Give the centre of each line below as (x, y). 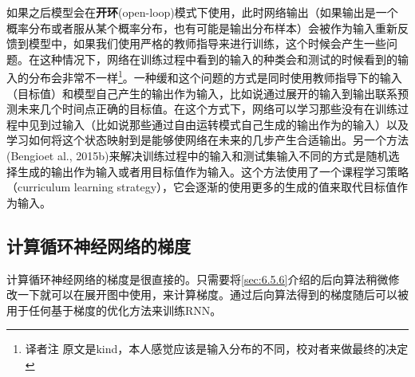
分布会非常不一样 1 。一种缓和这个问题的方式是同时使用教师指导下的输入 (215, 77)
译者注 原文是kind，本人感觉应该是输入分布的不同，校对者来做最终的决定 (217, 349)
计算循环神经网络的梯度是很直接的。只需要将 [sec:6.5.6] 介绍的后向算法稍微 (198, 279)
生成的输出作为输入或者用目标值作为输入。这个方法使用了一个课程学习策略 (213, 171)
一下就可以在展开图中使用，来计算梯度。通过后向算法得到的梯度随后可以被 (213, 295)
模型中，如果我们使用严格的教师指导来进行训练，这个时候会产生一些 (207, 43)
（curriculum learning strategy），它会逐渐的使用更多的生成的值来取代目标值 (202, 187)
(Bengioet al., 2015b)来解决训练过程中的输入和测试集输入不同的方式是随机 (198, 155)
